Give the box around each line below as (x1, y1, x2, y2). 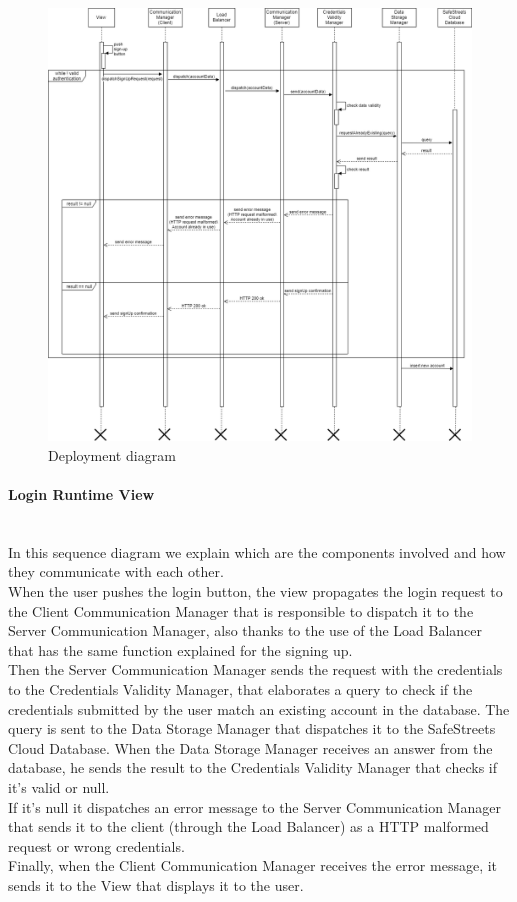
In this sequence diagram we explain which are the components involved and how (8, 541, 506, 562)
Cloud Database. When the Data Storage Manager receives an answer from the (8, 737, 493, 758)
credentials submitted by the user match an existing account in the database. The (8, 698, 510, 719)
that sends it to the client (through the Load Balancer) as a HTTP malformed (8, 816, 489, 837)
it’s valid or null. (8, 777, 110, 797)
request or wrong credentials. (8, 835, 185, 856)
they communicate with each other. (8, 561, 224, 582)
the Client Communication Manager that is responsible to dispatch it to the (8, 600, 474, 621)
